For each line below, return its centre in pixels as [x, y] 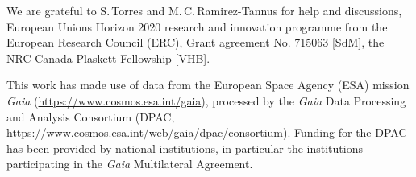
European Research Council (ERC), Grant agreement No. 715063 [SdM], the [196, 42]
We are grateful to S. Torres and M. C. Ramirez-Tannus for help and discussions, [204, 10]
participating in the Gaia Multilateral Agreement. [130, 164]
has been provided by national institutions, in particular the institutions [185, 148]
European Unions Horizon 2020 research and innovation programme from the [197, 26]
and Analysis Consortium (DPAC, [91, 116]
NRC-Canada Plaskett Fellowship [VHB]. [108, 58]
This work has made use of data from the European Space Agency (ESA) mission [208, 85]
